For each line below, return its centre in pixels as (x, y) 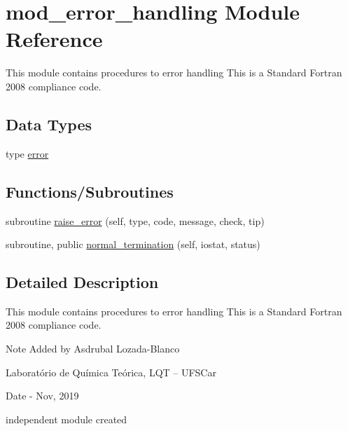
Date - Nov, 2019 (42, 396)
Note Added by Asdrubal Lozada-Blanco (93, 349)
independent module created (67, 419)
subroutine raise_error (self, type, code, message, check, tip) (135, 220)
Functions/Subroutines (90, 191)
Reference (54, 39)
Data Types (49, 124)
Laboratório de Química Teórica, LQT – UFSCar (111, 372)
